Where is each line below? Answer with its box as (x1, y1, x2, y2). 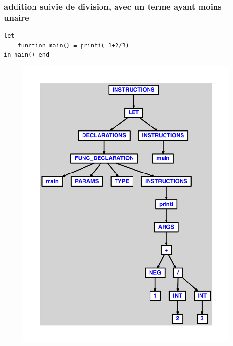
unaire (4, 11, 29, 23)
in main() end (4, 51, 50, 59)
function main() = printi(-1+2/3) (17, 42, 129, 49)
